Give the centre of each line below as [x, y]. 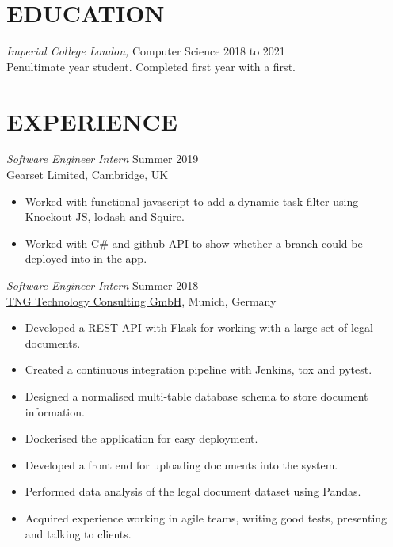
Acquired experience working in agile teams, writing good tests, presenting [206, 517]
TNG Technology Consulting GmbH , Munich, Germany [141, 300]
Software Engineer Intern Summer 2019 [103, 159]
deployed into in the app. [86, 258]
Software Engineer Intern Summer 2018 [103, 285]
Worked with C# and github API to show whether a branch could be [194, 243]
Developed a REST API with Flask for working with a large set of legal [199, 327]
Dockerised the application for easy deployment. [141, 438]
